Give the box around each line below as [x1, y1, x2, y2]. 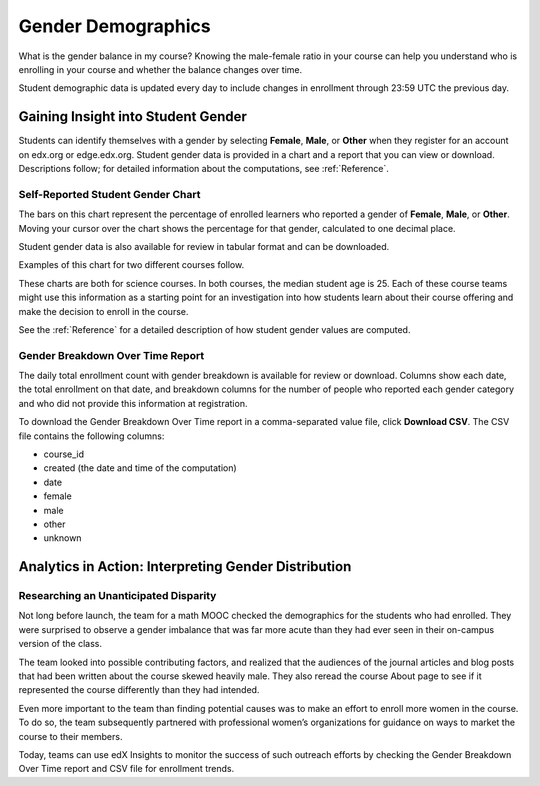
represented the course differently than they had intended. [18, 684, 260, 696]
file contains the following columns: [18, 430, 165, 442]
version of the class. [18, 638, 102, 650]
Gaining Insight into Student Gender [18, 108, 247, 125]
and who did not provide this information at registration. [18, 397, 248, 409]
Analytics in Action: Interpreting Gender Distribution [18, 558, 352, 575]
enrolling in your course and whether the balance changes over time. [18, 63, 303, 75]
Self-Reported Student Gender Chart [18, 187, 201, 201]
